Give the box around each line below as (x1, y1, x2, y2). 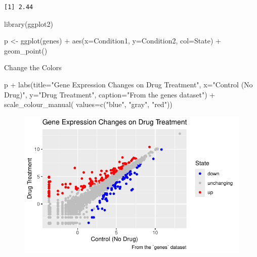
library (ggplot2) (4, 18, 53, 29)
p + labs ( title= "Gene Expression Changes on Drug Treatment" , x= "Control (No (4, 79, 253, 89)
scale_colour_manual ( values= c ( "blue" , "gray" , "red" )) (4, 99, 173, 110)
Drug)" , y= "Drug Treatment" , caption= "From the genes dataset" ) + (4, 89, 216, 99)
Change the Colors (4, 62, 62, 73)
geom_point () (4, 45, 48, 56)
